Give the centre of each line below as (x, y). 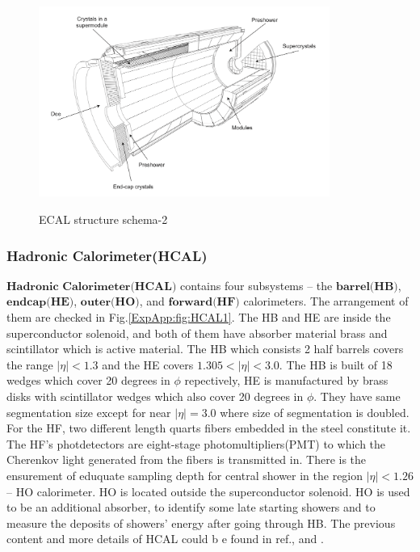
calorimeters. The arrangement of (326, 301)
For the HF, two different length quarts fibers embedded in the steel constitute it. (209, 428)
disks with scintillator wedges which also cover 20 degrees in (155, 396)
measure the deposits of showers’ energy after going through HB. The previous (201, 523)
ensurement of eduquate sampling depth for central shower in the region (185, 475)
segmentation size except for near (89, 412)
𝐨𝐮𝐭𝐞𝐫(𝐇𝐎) (110, 303)
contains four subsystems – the (256, 285)
